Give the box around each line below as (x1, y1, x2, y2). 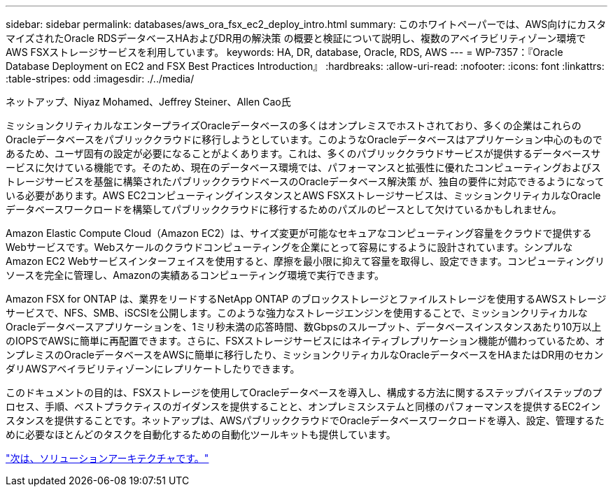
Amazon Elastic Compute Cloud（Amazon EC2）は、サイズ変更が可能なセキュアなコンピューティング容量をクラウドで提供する (6, 227, 592, 239)
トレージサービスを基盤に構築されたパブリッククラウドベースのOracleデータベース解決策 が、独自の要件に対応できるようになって (6, 175, 605, 187)
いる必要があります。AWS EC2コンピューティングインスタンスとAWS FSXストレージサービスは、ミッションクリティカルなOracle (6, 189, 601, 201)
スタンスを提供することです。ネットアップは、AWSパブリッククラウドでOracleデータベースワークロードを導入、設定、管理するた (6, 414, 605, 426)
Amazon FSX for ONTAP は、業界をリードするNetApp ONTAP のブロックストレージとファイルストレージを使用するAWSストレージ (6, 293, 607, 305)
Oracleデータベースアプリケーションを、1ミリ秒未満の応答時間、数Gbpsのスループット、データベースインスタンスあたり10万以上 (6, 321, 602, 333)
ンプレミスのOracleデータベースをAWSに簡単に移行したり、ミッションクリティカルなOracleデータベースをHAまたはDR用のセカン (6, 349, 604, 361)
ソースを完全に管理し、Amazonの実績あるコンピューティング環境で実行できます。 (6, 269, 385, 281)
